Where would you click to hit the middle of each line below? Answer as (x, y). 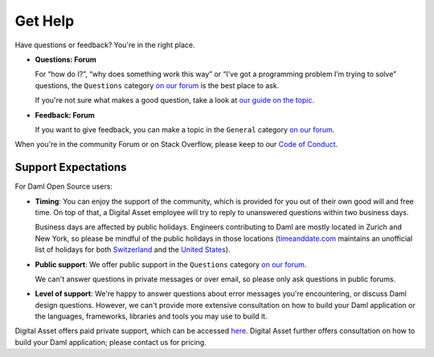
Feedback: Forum (65, 115)
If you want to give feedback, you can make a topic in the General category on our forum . (185, 129)
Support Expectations (71, 167)
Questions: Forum (66, 59)
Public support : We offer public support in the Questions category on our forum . (171, 264)
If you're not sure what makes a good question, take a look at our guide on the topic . (175, 100)
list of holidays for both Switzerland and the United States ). (133, 249)
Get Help (45, 21)
